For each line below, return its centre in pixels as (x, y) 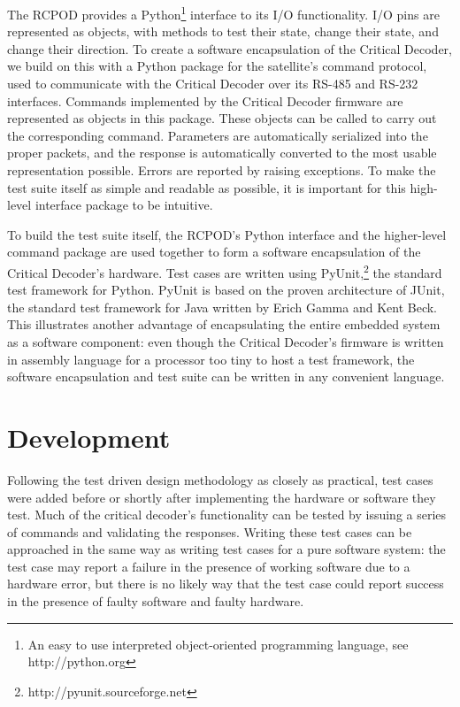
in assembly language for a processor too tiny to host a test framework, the (211, 359)
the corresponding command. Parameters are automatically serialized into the (218, 135)
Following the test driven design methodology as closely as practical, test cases (220, 479)
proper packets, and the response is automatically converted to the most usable (222, 153)
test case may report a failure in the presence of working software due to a (209, 566)
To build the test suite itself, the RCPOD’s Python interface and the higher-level (227, 234)
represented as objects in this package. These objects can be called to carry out (222, 118)
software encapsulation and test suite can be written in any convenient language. (226, 377)
